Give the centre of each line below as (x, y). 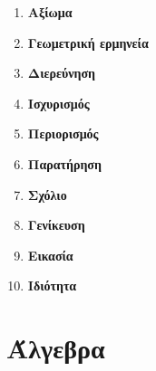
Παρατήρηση (64, 163)
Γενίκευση (56, 225)
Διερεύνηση (62, 73)
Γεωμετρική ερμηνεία (88, 42)
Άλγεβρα (56, 348)
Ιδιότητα (52, 285)
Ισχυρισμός (58, 103)
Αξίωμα (50, 12)
